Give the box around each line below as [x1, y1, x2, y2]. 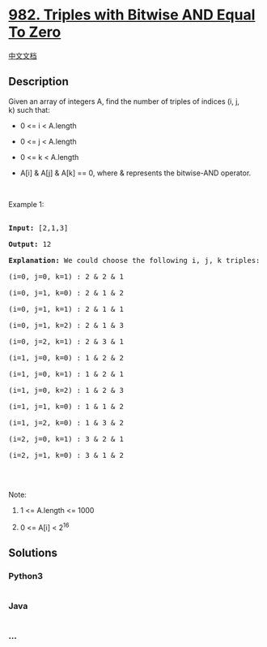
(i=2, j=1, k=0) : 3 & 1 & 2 [8, 451, 124, 459]
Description [8, 75, 69, 88]
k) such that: [8, 105, 50, 114]
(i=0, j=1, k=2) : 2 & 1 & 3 [8, 321, 124, 330]
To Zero [8, 23, 61, 41]
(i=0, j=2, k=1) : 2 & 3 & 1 [8, 337, 124, 346]
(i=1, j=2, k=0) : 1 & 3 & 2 [8, 418, 124, 427]
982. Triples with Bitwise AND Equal [8, 6, 256, 24]
